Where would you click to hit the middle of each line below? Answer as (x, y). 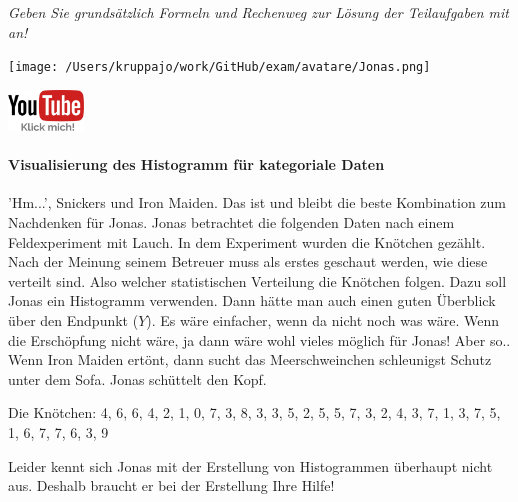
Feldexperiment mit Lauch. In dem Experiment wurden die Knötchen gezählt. (247, 241)
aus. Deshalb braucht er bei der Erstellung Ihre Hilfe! (171, 485)
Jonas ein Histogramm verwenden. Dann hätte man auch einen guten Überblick (252, 300)
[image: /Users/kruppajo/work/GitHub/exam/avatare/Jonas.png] (219, 67)
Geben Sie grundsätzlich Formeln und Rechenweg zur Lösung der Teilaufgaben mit (258, 12)
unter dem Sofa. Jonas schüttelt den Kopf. (137, 378)
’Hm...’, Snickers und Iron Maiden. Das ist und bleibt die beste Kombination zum (257, 202)
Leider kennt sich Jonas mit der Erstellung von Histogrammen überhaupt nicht (250, 465)
